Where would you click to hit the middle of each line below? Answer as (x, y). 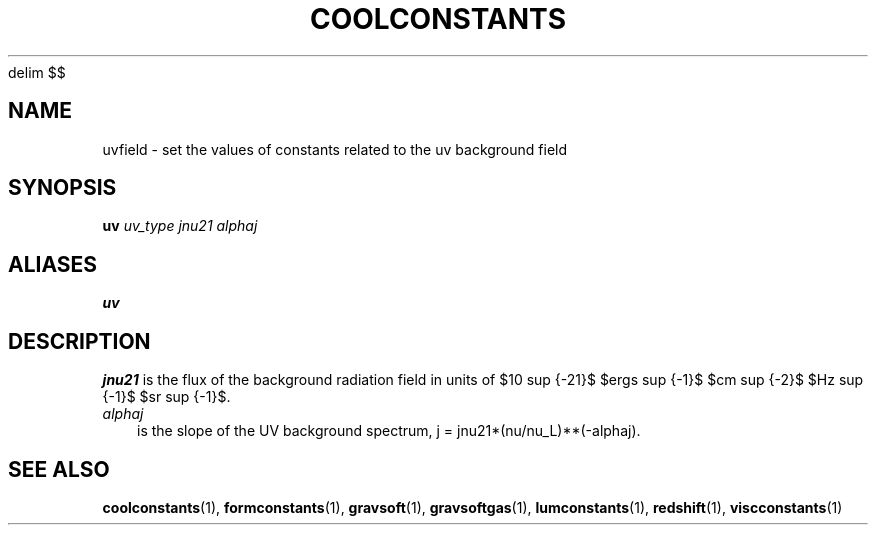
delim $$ (37, 72)
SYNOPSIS (62, 188)
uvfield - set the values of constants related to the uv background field (335, 149)
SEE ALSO (59, 469)
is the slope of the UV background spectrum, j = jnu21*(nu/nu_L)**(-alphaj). (389, 431)
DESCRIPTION (79, 341)
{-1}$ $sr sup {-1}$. (166, 397)
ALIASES (53, 264)
